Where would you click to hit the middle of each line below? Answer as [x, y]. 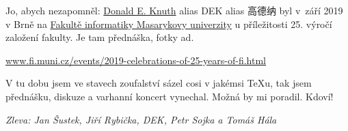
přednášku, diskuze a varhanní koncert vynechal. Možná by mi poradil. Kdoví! [170, 96]
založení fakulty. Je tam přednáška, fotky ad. [100, 37]
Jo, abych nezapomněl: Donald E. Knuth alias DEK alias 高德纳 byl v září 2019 [174, 10]
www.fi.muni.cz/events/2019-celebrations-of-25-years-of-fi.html [136, 60]
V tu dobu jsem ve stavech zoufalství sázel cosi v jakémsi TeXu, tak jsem [159, 83]
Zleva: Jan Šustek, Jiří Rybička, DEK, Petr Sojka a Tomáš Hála [141, 119]
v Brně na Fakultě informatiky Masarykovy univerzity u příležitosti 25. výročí [169, 24]
